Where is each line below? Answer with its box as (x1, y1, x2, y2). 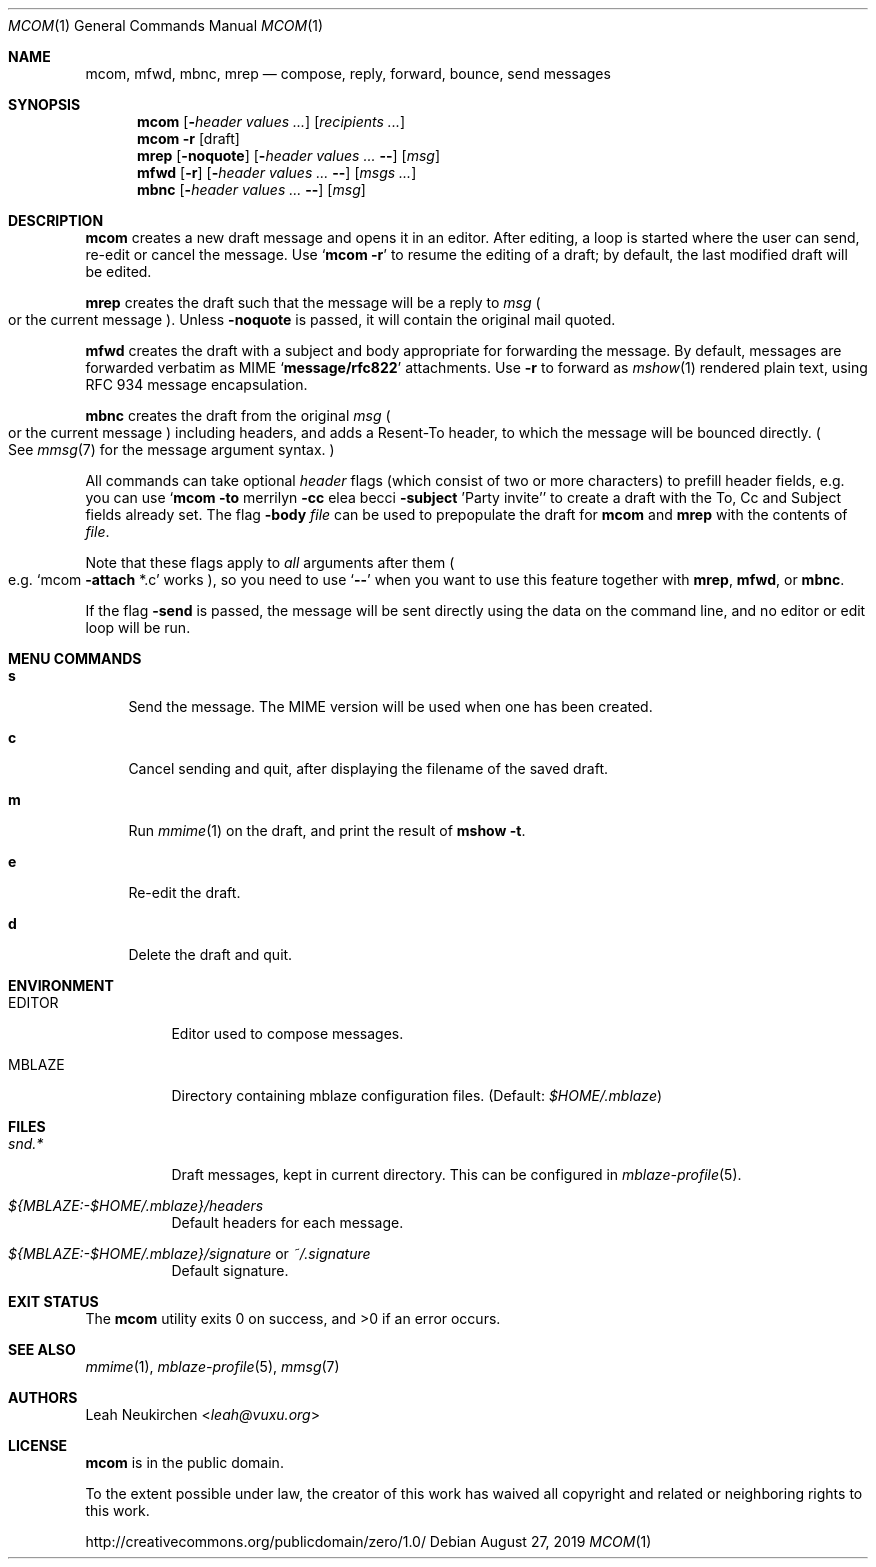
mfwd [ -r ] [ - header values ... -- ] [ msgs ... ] (137, 164, 417, 181)
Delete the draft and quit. (128, 946, 293, 963)
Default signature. (171, 1262, 289, 1279)
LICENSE (8, 1437, 68, 1454)
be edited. (85, 263, 152, 280)
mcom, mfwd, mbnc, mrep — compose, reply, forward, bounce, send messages (85, 65, 611, 82)
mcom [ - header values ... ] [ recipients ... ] (137, 113, 406, 130)
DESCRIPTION (8, 212, 104, 229)
